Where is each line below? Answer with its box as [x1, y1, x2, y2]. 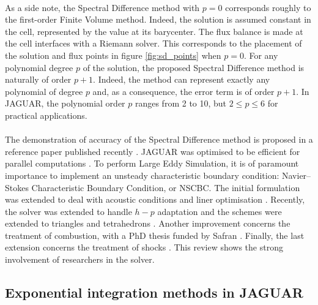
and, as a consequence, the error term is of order [92, 85, 275, 97]
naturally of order [5, 73, 72, 86]
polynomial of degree [5, 85, 83, 97]
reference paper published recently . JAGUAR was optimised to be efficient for [5, 145, 300, 157]
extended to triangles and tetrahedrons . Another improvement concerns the [5, 217, 290, 230]
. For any [243, 48, 278, 61]
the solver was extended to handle [5, 205, 132, 217]
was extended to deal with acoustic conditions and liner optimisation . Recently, [5, 193, 305, 206]
